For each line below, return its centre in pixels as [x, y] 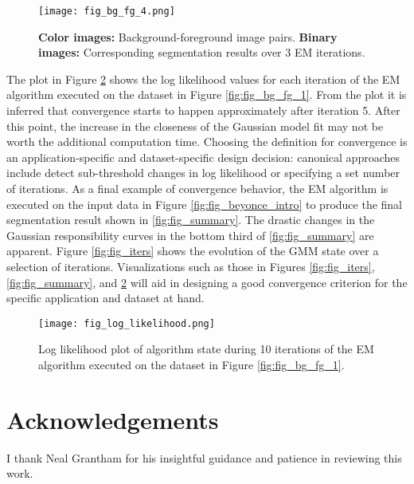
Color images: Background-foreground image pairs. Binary [188, 36]
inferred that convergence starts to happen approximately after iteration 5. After [203, 110]
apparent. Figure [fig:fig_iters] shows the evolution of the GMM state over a [193, 251]
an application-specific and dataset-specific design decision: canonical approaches [203, 157]
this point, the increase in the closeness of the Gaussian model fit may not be [195, 126]
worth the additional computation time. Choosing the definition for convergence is [207, 142]
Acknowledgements [113, 419]
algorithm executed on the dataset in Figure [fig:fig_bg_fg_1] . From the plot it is [207, 94]
